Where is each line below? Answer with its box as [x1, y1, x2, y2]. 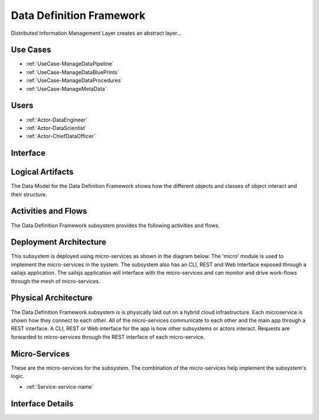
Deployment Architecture [11, 237, 106, 248]
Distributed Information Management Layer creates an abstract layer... [11, 30, 182, 37]
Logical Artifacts [11, 167, 74, 177]
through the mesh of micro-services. [11, 278, 100, 285]
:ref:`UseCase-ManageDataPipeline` [25, 60, 114, 67]
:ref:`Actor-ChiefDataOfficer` [25, 133, 96, 140]
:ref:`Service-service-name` [25, 383, 94, 390]
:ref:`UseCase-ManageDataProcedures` [25, 77, 123, 84]
